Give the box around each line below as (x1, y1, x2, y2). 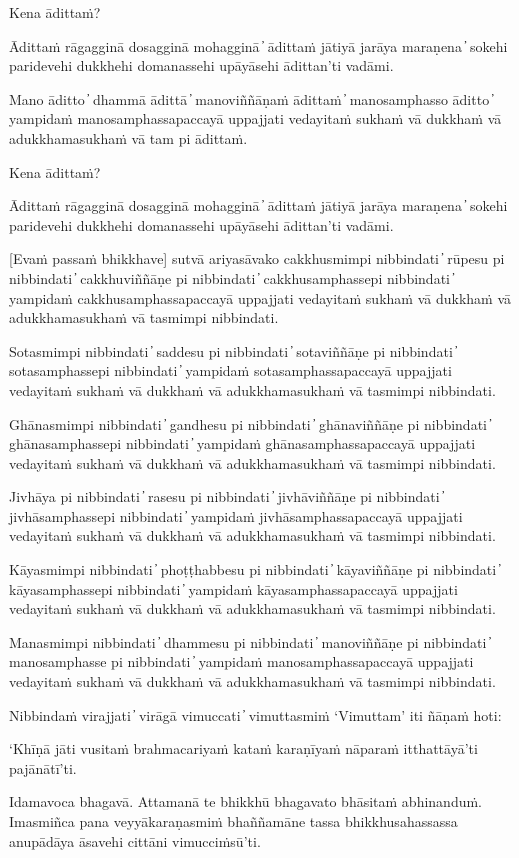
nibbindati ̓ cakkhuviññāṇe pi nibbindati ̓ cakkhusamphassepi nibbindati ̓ (9, 267, 454, 288)
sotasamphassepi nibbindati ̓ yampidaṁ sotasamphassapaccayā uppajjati (9, 360, 452, 381)
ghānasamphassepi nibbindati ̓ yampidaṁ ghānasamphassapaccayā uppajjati (9, 433, 476, 454)
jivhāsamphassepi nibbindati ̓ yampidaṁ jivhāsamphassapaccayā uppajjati (9, 505, 463, 526)
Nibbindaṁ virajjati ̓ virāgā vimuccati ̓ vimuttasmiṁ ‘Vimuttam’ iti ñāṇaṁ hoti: (9, 704, 502, 725)
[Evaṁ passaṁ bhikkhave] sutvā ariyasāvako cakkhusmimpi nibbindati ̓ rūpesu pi (9, 248, 505, 269)
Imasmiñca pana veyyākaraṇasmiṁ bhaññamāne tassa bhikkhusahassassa (9, 811, 458, 831)
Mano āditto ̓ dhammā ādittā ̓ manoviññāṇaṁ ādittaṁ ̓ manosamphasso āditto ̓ (9, 88, 493, 109)
